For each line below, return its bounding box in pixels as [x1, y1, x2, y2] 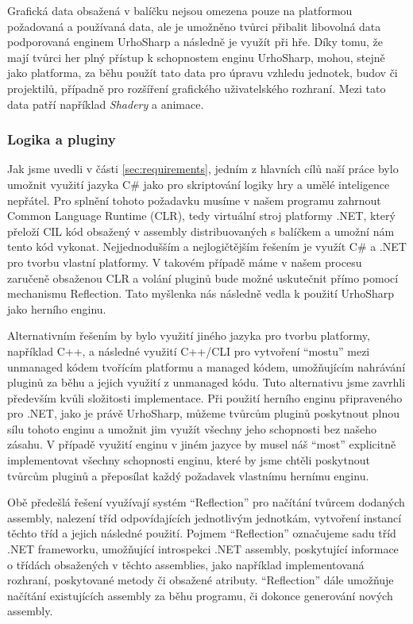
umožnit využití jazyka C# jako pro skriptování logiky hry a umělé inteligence [7, 175, 390, 192]
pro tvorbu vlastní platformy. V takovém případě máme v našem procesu [7, 253, 362, 270]
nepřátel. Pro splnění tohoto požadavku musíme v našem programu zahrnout [7, 191, 381, 208]
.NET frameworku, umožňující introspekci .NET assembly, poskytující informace [7, 541, 399, 557]
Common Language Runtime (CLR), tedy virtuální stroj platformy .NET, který [7, 207, 396, 224]
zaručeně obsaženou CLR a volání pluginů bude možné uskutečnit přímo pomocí [7, 269, 399, 286]
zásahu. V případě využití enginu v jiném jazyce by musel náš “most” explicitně [7, 436, 396, 453]
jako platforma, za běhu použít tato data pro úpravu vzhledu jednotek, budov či [7, 64, 398, 81]
